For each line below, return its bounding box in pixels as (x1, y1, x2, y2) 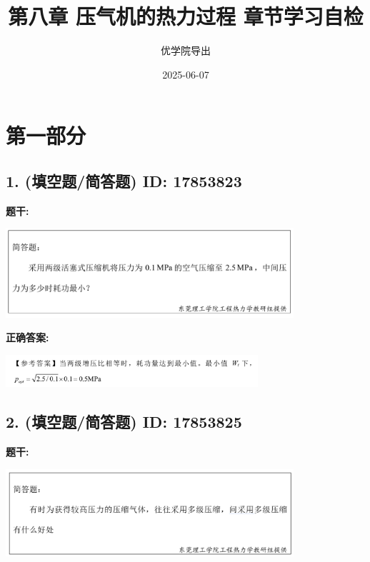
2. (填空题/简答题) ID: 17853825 (6, 411, 242, 433)
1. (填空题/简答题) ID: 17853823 (6, 169, 242, 191)
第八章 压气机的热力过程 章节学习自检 (8, 1, 364, 31)
